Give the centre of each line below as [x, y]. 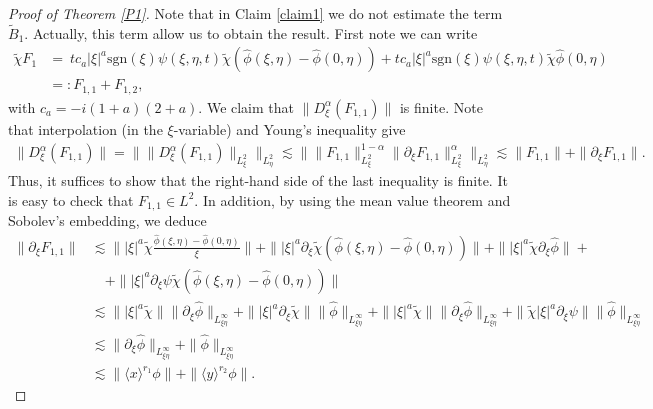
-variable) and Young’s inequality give [289, 128]
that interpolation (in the [85, 128]
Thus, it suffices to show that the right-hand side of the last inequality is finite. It [258, 180]
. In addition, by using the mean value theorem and [352, 199]
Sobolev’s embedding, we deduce [107, 220]
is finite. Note [441, 106]
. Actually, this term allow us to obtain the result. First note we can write [251, 32]
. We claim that [246, 106]
